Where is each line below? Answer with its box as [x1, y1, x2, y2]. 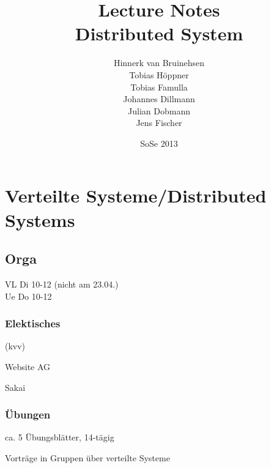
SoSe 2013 [140, 136, 178, 149]
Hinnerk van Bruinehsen [113, 56, 205, 69]
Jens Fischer [136, 116, 182, 129]
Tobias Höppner [129, 68, 189, 81]
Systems [5, 207, 75, 232]
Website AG [5, 360, 51, 373]
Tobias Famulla [130, 80, 188, 93]
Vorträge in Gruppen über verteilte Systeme [5, 451, 170, 464]
